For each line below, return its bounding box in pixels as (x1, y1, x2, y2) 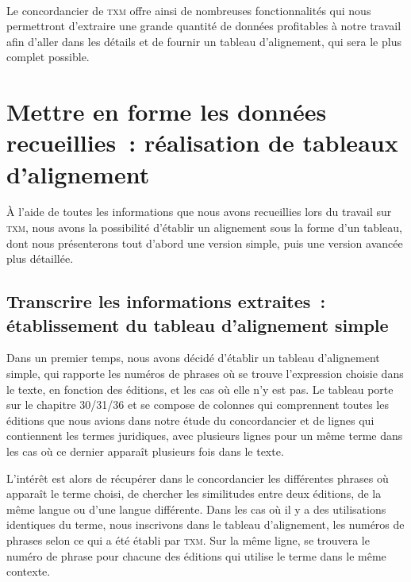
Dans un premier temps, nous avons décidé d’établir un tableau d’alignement (6, 349, 380, 366)
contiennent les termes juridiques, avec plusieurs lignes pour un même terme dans (6, 427, 403, 444)
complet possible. (6, 48, 90, 65)
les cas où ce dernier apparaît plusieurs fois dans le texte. (6, 443, 284, 459)
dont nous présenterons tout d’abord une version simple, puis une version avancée (6, 234, 403, 251)
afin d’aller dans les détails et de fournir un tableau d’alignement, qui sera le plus (6, 33, 401, 49)
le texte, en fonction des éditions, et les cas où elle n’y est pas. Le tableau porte (6, 380, 394, 397)
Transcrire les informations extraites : (6, 289, 326, 314)
